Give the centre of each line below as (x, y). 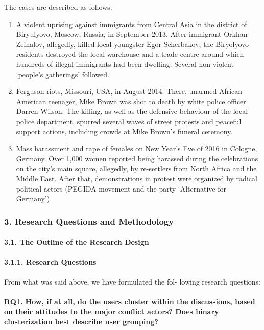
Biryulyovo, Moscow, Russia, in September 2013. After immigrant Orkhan (132, 34)
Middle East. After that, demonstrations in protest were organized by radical (137, 178)
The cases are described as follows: (58, 7)
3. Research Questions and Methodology (89, 221)
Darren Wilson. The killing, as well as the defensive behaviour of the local (132, 111)
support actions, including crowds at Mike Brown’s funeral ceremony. (124, 131)
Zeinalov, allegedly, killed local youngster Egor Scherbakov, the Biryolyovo (133, 44)
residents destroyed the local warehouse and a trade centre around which (130, 54)
